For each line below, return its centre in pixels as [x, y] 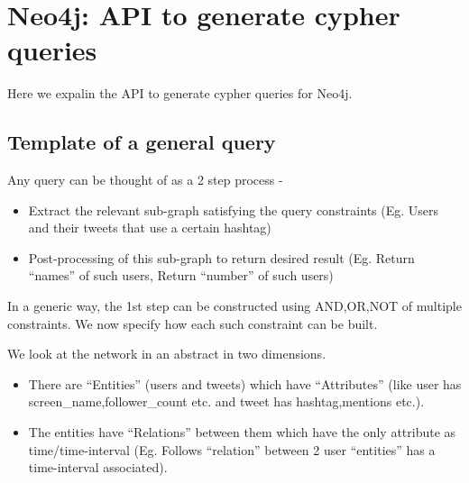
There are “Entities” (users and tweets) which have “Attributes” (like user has [245, 383]
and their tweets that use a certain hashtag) [150, 228]
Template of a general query [142, 142]
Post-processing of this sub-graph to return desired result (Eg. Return [221, 257]
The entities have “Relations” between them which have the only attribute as [242, 432]
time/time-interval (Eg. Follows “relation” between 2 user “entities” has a [232, 449]
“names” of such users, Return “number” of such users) [181, 275]
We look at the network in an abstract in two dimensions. [167, 354]
